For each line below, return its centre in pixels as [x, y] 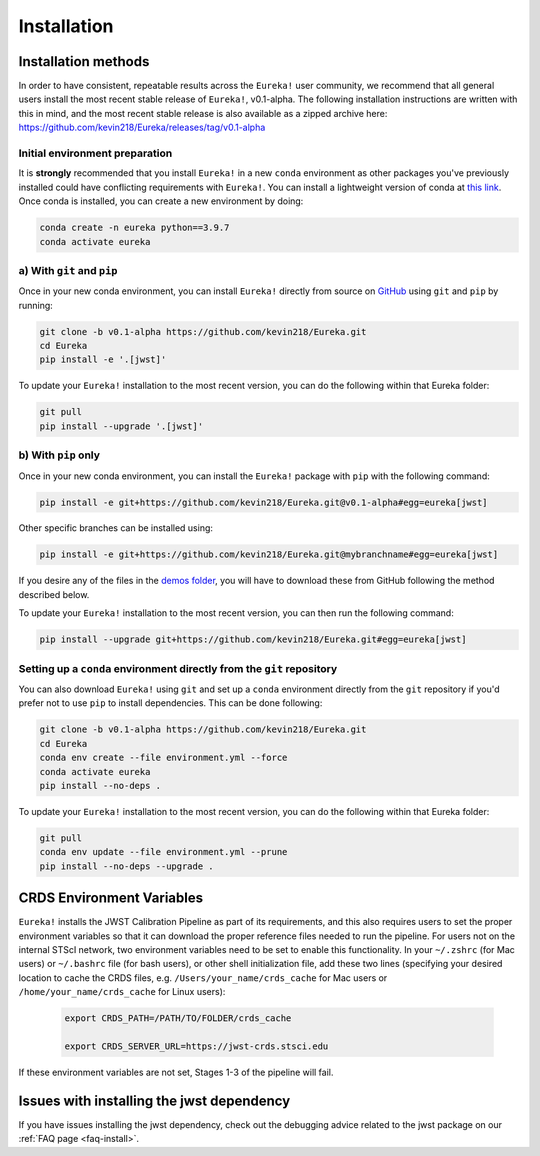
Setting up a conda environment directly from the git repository [178, 668]
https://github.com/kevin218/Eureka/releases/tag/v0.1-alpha [142, 127]
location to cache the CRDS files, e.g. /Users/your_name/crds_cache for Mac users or [203, 977]
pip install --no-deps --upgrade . [126, 866]
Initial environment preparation [95, 153]
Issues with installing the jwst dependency [154, 1100]
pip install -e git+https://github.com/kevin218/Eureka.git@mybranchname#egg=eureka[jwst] [269, 554]
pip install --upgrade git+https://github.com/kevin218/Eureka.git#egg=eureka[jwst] [253, 639]
